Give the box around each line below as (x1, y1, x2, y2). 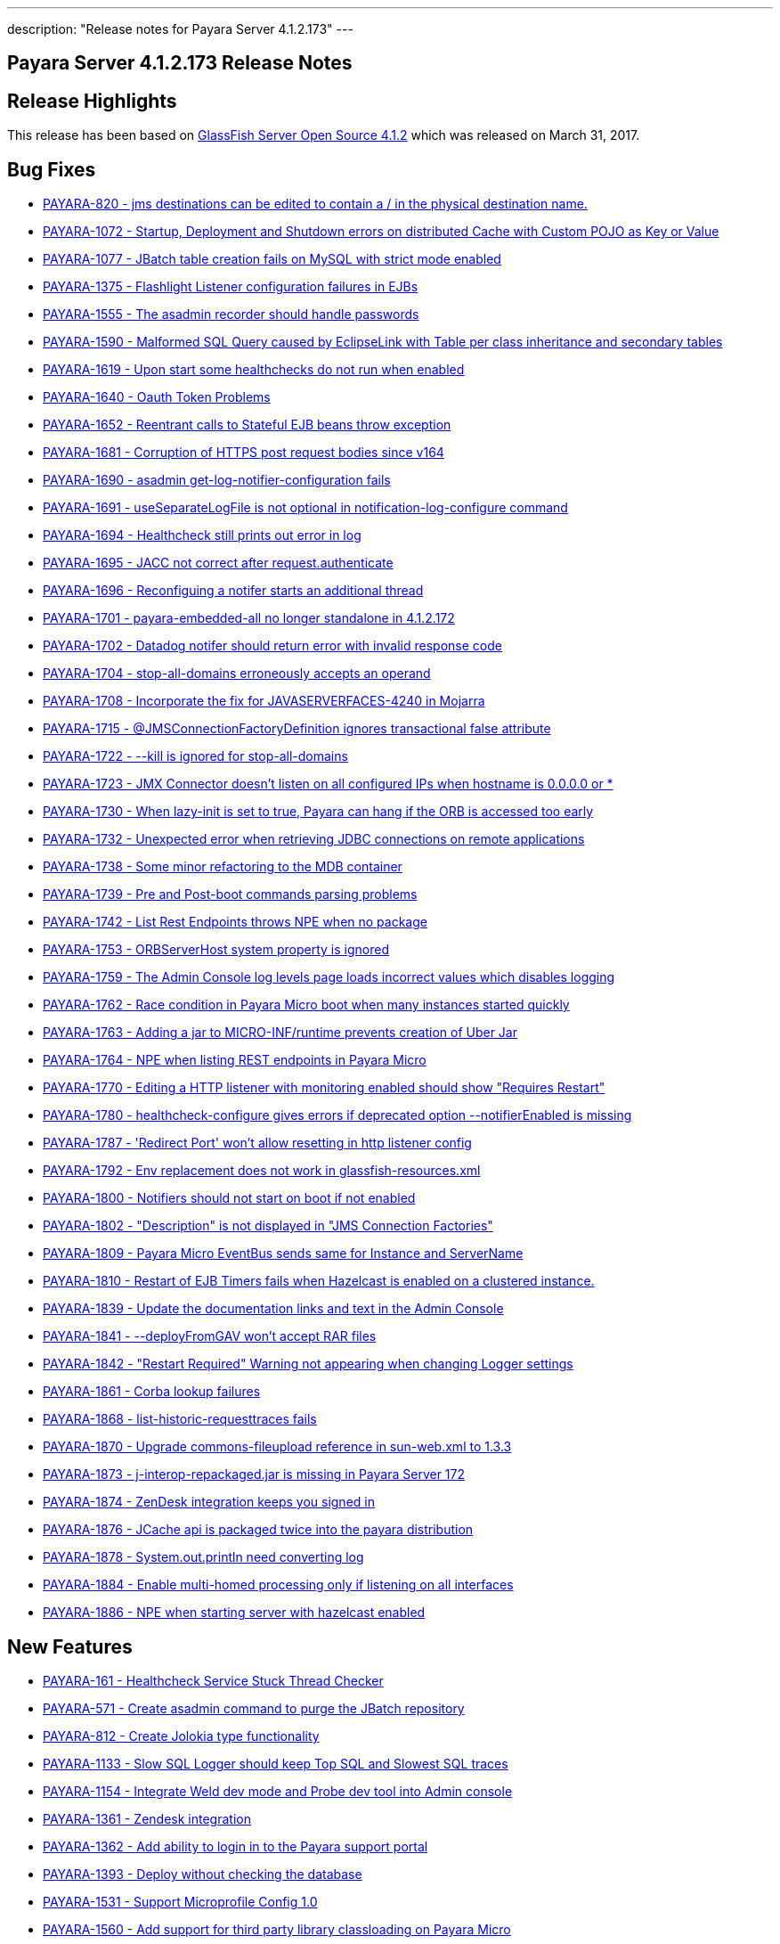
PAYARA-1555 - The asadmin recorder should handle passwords (43, 306, 419, 323)
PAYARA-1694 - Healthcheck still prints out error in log (43, 527, 362, 543)
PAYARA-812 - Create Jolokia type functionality (43, 1728, 320, 1744)
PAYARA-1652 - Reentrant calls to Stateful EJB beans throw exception (43, 417, 451, 433)
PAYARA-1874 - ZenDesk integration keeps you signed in (43, 1494, 375, 1510)
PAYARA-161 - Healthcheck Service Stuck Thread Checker (43, 1672, 384, 1688)
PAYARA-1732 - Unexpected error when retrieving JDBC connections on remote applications (43, 831, 585, 847)
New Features (7, 1635, 133, 1658)
